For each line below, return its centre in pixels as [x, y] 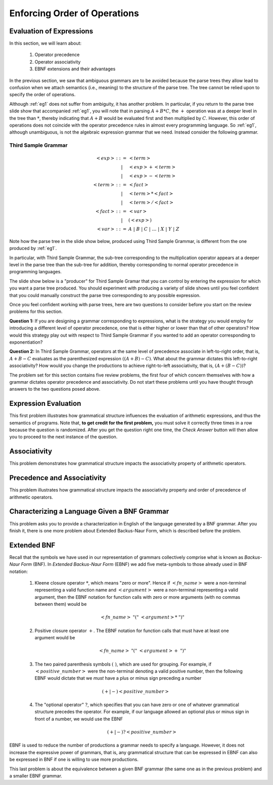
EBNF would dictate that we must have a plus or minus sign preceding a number [118, 678]
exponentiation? [26, 342]
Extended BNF [32, 545]
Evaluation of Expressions [51, 31]
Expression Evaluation [45, 404]
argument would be [55, 638]
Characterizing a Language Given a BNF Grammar [89, 511]
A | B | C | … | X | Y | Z [154, 229]
